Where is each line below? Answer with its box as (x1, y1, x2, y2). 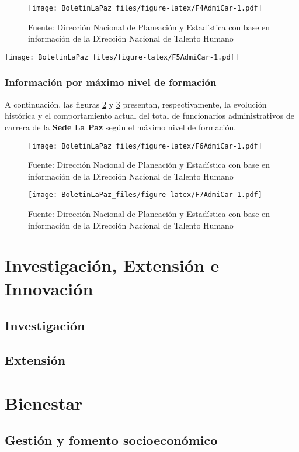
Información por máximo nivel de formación (5, 75, 217, 89)
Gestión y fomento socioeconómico (5, 431, 218, 449)
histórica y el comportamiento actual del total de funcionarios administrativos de (5, 109, 294, 122)
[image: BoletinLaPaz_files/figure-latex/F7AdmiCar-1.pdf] (28, 191, 262, 199)
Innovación (5, 276, 93, 300)
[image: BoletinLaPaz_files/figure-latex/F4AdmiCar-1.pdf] (28, 4, 262, 12)
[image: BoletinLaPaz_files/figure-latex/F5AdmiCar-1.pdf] (5, 53, 239, 61)
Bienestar (5, 391, 83, 415)
